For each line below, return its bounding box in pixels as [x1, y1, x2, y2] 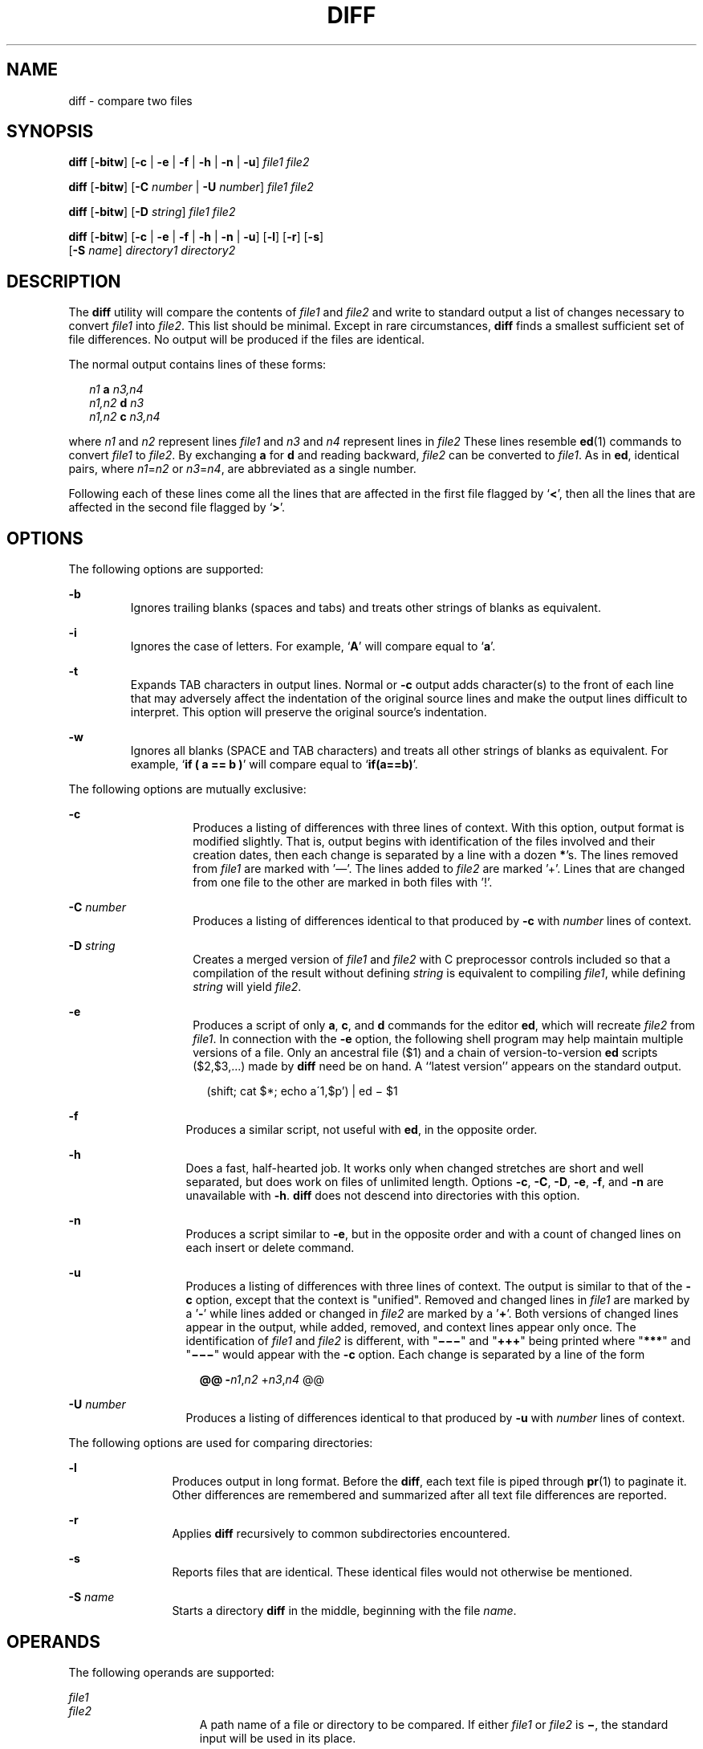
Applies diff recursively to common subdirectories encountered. [172, 1527, 510, 1541]
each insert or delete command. [185, 1241, 355, 1255]
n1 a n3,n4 [89, 382, 144, 397]
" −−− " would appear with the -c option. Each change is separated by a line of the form [185, 1347, 645, 1362]
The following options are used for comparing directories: [68, 1436, 373, 1450]
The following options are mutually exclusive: [68, 782, 307, 797]
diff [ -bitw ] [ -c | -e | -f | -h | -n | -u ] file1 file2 [68, 155, 310, 169]
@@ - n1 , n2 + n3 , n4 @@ [199, 1372, 324, 1387]
